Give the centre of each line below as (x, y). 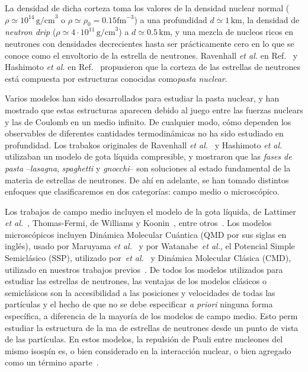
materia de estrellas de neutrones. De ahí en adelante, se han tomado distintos (147, 179)
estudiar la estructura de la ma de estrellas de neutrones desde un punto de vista (152, 327)
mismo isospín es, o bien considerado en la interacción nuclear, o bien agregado (148, 350)
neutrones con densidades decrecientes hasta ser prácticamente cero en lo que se (150, 43)
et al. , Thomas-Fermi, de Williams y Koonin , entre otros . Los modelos (138, 223)
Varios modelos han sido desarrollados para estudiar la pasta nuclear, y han (142, 98)
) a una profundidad (171, 19)
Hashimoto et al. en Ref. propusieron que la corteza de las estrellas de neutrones (153, 67)
